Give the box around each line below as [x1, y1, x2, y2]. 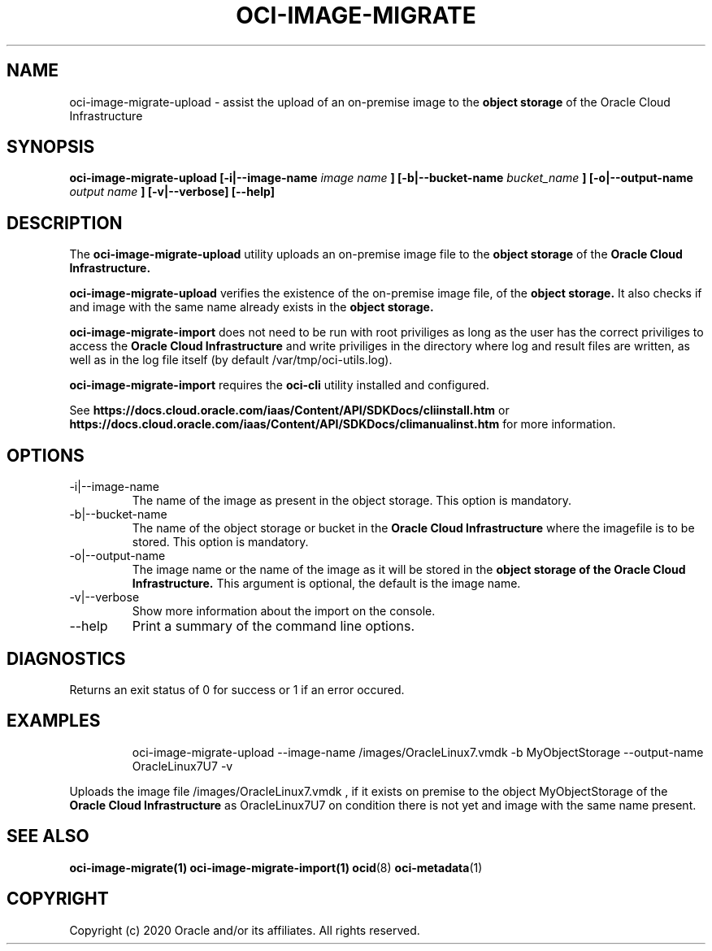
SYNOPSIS [7, 137, 95, 158]
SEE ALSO [7, 826, 89, 847]
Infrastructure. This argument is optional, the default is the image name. [132, 576, 521, 591]
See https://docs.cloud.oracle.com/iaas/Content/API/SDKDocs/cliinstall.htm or [69, 403, 510, 418]
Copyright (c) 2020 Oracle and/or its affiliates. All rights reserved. [69, 923, 420, 937]
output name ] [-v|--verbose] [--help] [69, 185, 275, 199]
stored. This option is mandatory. [132, 535, 309, 549]
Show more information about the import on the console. [132, 604, 436, 619]
